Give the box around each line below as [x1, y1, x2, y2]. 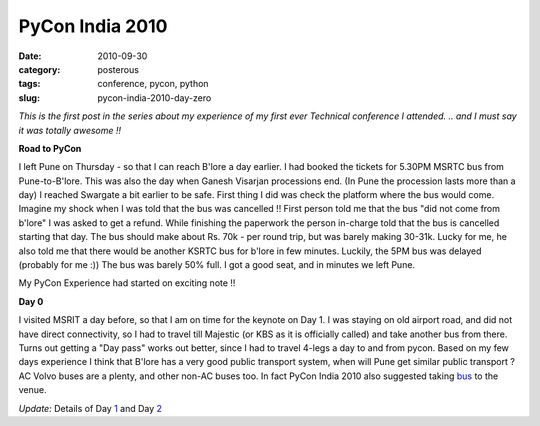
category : [18, 63, 61, 75]
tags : [18, 78, 41, 90]
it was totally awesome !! [18, 124, 122, 136]
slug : [18, 91, 40, 104]
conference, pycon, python [97, 78, 209, 90]
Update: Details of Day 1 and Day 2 [18, 402, 163, 414]
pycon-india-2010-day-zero [97, 91, 212, 104]
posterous [97, 63, 140, 75]
